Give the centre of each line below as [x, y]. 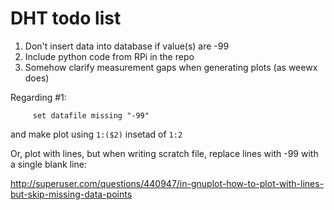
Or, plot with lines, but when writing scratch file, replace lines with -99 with [164, 153]
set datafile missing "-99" [91, 115]
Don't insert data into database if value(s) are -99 [127, 46]
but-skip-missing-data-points [71, 194]
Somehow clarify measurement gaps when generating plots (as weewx [171, 67]
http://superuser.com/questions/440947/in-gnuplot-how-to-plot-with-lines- [167, 183]
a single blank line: [48, 164]
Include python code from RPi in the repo [109, 56]
